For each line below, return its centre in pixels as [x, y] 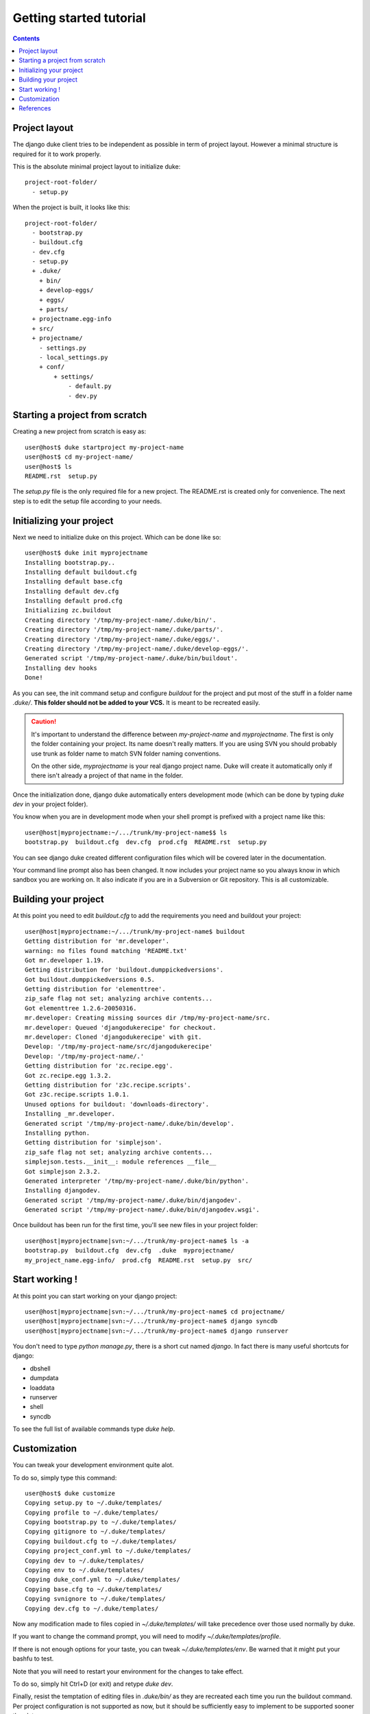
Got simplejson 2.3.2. [63, 1171]
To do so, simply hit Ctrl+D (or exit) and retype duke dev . [93, 1684]
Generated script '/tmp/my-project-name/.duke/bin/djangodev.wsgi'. [142, 1210]
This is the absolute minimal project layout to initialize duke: [97, 166]
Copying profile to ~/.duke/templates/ [92, 1512]
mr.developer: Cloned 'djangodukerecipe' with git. [113, 1037]
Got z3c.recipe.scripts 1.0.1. [77, 1095]
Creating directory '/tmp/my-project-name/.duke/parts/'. [124, 630]
